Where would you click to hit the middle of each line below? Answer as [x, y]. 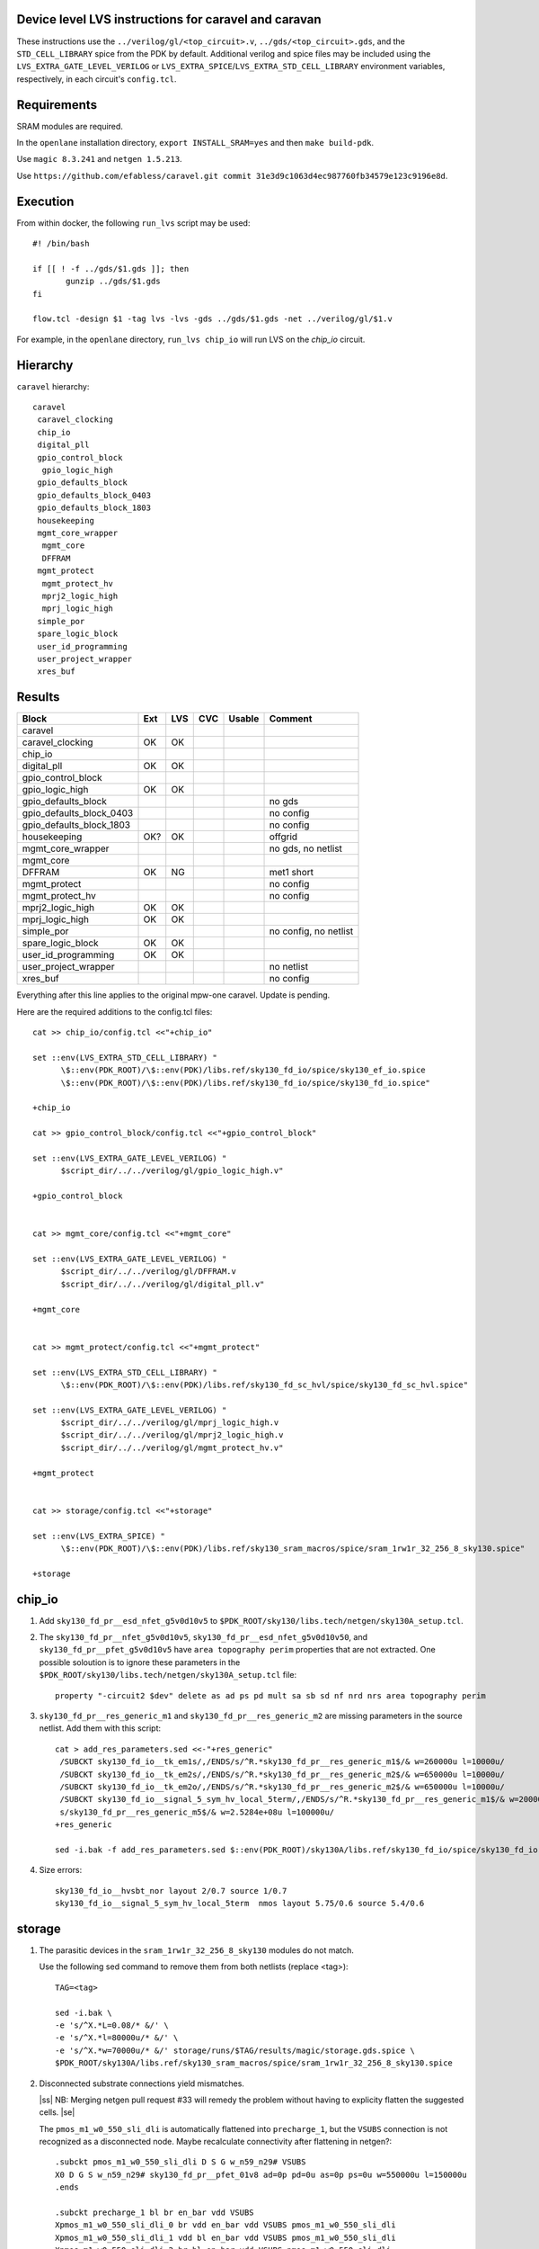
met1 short [292, 873]
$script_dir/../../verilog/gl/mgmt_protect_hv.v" [172, 1447]
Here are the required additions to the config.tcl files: [115, 1011]
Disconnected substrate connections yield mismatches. [141, 2083]
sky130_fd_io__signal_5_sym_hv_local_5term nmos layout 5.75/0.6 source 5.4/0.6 [240, 1904]
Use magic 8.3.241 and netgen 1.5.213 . [100, 159]
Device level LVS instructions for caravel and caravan [169, 19]
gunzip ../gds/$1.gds [113, 282]
